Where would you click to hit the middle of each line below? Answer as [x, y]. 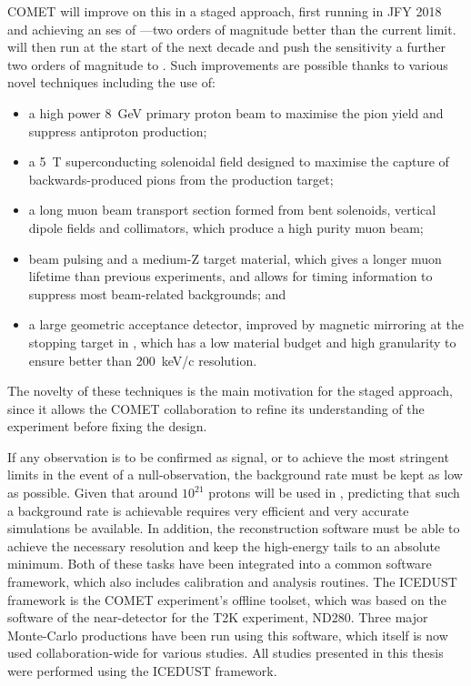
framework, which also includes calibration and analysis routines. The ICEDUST [232, 582]
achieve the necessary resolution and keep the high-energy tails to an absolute [224, 545]
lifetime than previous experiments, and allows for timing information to [230, 276]
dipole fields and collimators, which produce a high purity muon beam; [226, 227]
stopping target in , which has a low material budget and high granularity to [242, 342]
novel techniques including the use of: [111, 82]
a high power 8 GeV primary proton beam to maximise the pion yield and [236, 112]
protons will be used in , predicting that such [334, 493]
